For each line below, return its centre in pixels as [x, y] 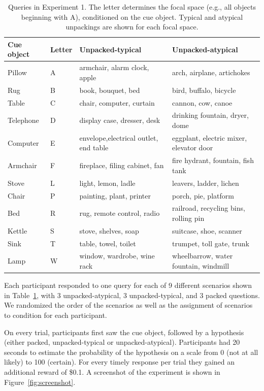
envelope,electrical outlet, [119, 137]
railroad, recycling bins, [209, 208]
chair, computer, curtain [117, 102]
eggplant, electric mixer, [210, 137]
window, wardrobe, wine [117, 256]
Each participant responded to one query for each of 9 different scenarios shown [128, 285]
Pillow [17, 72]
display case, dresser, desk [120, 120]
